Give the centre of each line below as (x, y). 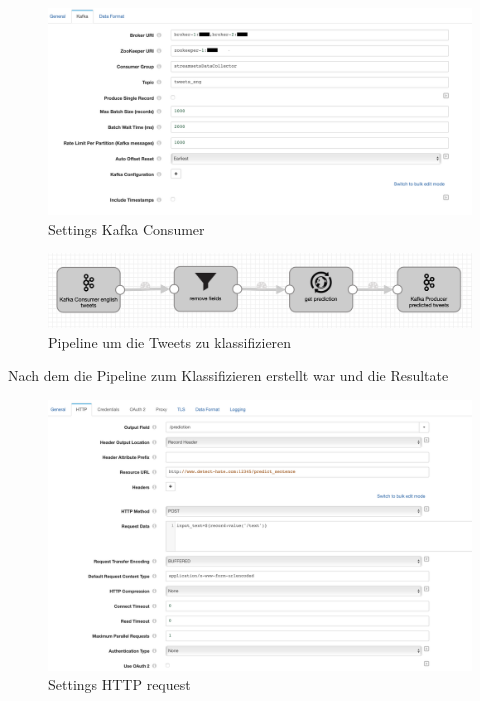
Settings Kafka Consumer (126, 228)
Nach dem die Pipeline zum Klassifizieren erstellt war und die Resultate (228, 375)
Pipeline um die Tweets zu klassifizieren (170, 341)
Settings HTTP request (119, 684)
